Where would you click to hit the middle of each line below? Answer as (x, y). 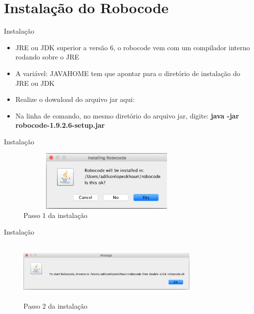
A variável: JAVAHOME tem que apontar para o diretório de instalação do (128, 73)
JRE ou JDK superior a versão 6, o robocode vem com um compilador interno (133, 47)
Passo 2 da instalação (55, 305)
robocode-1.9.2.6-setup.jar (60, 125)
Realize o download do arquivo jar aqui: (75, 99)
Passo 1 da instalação (55, 215)
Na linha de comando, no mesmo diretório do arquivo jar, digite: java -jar (127, 115)
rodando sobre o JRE (47, 57)
